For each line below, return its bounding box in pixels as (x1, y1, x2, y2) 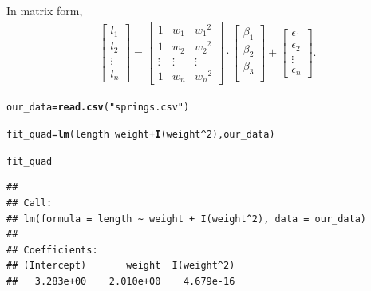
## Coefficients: (6, 244, 98, 256)
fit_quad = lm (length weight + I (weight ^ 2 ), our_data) (6, 129, 275, 140)
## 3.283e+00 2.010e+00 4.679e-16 (6, 275, 235, 287)
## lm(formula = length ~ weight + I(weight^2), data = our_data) (6, 213, 367, 225)
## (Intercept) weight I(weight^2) (6, 260, 235, 272)
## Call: (6, 197, 53, 209)
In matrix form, (6, 2, 83, 18)
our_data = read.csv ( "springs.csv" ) (6, 102, 190, 114)
